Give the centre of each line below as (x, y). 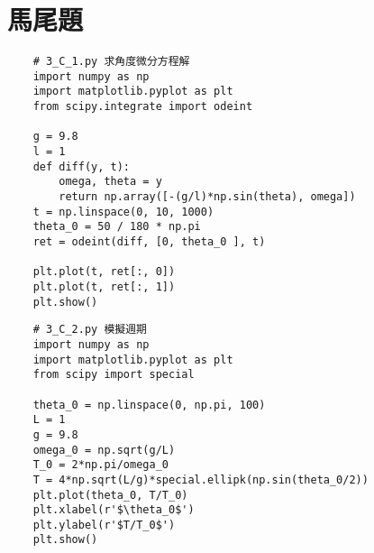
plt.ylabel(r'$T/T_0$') (104, 525)
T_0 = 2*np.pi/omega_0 (100, 465)
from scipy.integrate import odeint (143, 107)
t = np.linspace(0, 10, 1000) (123, 212)
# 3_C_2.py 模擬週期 (90, 330)
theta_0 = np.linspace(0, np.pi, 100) (149, 405)
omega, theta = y (110, 182)
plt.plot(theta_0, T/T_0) (110, 495)
